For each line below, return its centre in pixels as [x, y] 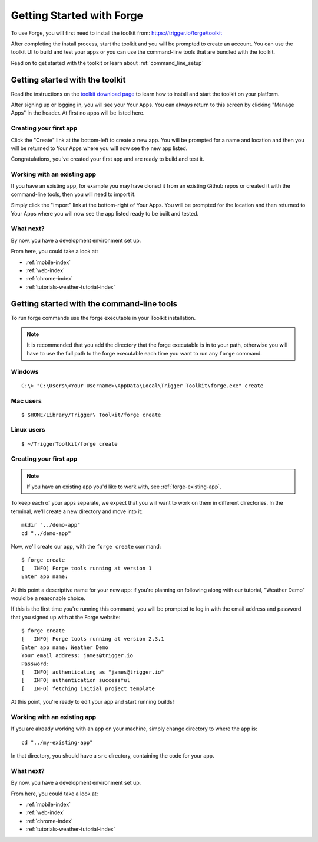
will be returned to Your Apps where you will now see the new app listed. [99, 148]
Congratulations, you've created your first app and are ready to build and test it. [107, 159]
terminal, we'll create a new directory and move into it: [77, 511]
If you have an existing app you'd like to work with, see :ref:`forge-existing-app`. [124, 487]
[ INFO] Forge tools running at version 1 [87, 568]
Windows [25, 371]
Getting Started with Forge [77, 15]
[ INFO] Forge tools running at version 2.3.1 [93, 639]
